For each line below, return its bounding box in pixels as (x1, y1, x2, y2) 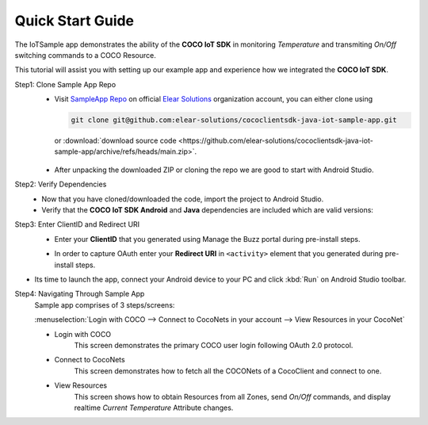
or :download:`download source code (54, 136, 178, 146)
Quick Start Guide (14, 12, 135, 29)
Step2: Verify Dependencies (14, 179, 107, 190)
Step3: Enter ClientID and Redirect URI (14, 220, 140, 229)
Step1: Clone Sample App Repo (14, 79, 117, 89)
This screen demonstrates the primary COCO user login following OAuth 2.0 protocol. (74, 340, 353, 350)
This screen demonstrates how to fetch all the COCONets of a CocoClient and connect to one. (74, 366, 382, 376)
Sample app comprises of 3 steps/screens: (34, 300, 175, 309)
